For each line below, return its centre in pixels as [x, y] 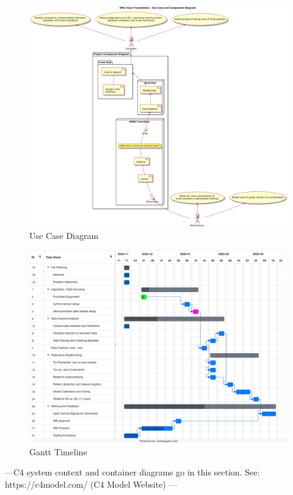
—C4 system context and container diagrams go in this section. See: [132, 472]
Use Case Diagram [64, 236]
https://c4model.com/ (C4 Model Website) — [91, 484]
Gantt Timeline [58, 451]
